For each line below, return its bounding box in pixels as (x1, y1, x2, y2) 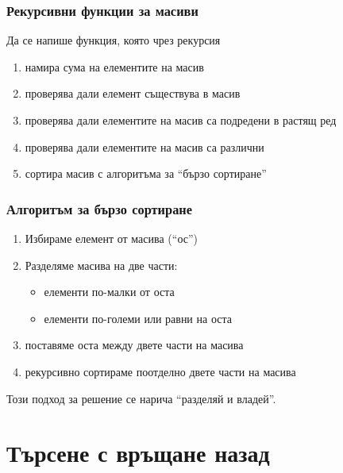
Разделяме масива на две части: (25, 256, 178, 273)
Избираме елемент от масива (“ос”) (25, 230, 198, 246)
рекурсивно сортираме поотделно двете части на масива (25, 363, 296, 379)
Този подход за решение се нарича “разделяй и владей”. (6, 390, 276, 406)
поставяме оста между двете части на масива (25, 336, 244, 353)
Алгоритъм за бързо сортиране (6, 198, 193, 218)
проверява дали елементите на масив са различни (25, 138, 264, 155)
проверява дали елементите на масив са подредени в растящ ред (25, 112, 337, 128)
